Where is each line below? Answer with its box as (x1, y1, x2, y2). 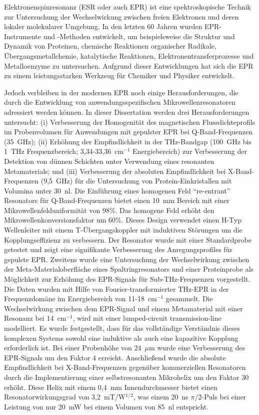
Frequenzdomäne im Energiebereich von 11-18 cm (4, 293, 157, 304)
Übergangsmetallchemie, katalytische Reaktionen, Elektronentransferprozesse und (4, 50, 254, 61)
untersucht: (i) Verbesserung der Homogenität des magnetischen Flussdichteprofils (4, 116, 255, 127)
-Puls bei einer (201, 391, 246, 402)
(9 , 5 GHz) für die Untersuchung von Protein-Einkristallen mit (40, 175, 232, 186)
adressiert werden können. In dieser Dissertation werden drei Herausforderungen (4, 106, 249, 117)
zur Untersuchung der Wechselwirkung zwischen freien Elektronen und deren (4, 11, 239, 22)
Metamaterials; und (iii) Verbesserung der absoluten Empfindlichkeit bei (4, 165, 226, 176)
